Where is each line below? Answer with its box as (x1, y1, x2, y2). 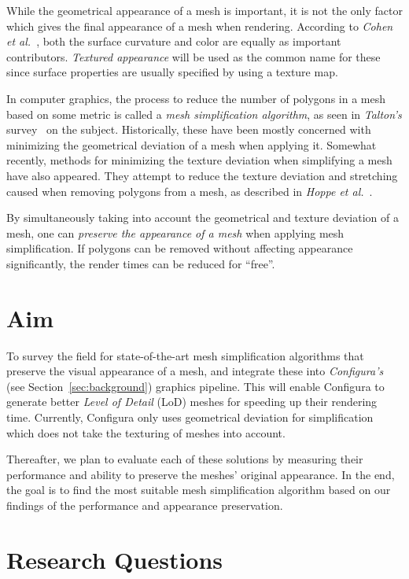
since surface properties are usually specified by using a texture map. (6, 64, 338, 80)
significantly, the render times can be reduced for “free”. (6, 255, 275, 271)
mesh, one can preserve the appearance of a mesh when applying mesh (6, 224, 345, 241)
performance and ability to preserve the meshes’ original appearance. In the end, (6, 466, 395, 482)
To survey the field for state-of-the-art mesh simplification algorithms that (6, 347, 364, 363)
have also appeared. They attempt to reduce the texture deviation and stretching (6, 167, 398, 183)
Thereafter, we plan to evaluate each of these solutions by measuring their (6, 451, 363, 467)
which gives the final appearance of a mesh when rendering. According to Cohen (6, 17, 393, 34)
